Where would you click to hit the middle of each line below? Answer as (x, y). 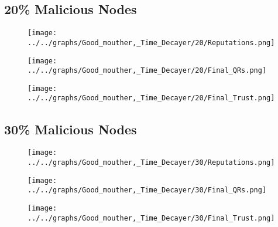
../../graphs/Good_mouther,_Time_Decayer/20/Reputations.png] (151, 43)
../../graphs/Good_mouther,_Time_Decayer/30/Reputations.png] (151, 162)
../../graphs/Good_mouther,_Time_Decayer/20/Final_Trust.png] (151, 98)
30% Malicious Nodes (71, 129)
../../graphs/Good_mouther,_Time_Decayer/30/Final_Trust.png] (151, 218)
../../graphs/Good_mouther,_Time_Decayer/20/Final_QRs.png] (147, 71)
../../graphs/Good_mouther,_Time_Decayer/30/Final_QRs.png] (147, 190)
